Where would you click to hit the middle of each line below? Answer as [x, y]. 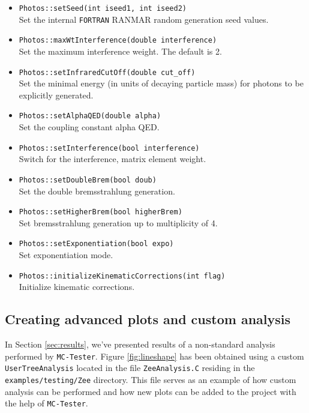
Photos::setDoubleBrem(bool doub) [88, 180]
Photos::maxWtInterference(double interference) [118, 41]
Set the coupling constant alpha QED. [89, 127]
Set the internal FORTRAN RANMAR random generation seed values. [144, 19]
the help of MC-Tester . [46, 403]
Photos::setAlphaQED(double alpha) [90, 116]
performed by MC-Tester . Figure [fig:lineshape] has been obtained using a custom [154, 356]
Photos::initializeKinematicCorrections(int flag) [122, 276]
